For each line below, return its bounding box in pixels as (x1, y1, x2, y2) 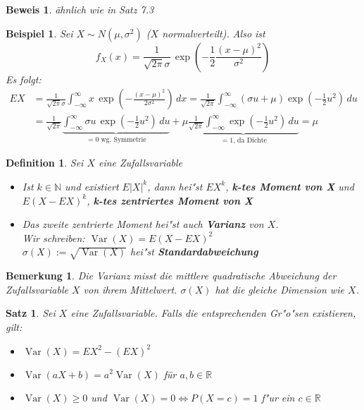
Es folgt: (6, 71, 42, 86)
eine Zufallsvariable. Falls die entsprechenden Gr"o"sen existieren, (70, 306, 356, 320)
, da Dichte (233, 136, 267, 144)
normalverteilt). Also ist (162, 25, 265, 40)
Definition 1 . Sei (6, 155, 84, 170)
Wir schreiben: (22, 230, 85, 245)
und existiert (65, 179, 119, 193)
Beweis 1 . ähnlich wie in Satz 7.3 (6, 2, 154, 16)
